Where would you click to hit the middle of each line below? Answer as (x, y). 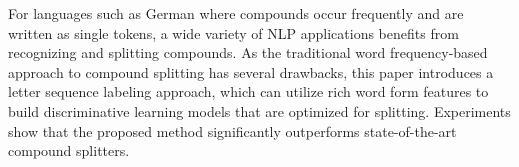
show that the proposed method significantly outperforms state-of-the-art (232, 130)
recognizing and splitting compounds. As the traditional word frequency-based (248, 52)
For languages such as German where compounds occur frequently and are (236, 13)
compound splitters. (69, 150)
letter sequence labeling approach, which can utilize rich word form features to (248, 91)
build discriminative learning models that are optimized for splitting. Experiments (259, 110)
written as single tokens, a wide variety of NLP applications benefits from (233, 32)
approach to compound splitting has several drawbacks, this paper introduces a (251, 71)
